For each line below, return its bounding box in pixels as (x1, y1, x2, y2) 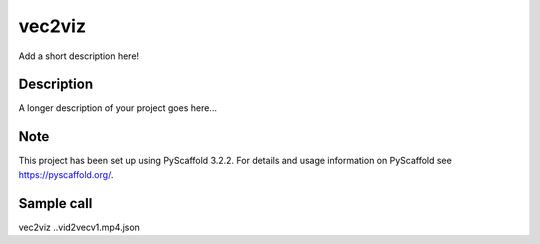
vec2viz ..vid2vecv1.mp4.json (18, 221, 140, 233)
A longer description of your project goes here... (18, 102, 217, 114)
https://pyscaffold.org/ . (18, 168, 114, 180)
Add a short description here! (18, 50, 140, 62)
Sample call (18, 195, 93, 212)
